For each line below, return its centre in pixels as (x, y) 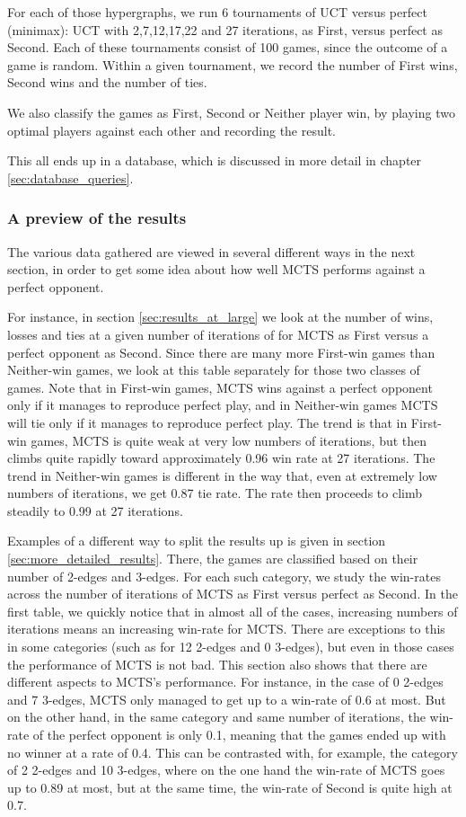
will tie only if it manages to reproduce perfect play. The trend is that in (207, 422)
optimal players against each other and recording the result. (171, 130)
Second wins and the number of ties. (107, 82)
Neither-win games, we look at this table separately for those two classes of (214, 370)
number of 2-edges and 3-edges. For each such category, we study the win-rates (224, 576)
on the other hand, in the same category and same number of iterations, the (216, 717)
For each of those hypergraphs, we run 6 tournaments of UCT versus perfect (217, 12)
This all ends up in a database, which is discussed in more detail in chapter (215, 160)
